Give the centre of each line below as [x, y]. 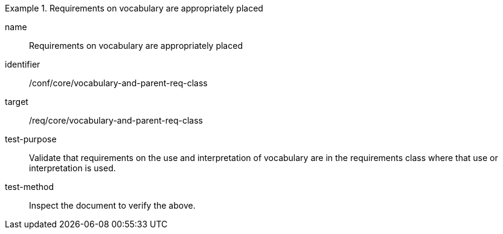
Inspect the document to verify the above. [112, 205]
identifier [23, 64]
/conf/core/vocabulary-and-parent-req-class [118, 83]
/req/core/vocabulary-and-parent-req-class [116, 120]
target [17, 102]
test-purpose [31, 139]
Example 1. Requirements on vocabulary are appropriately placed [134, 8]
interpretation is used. [72, 168]
